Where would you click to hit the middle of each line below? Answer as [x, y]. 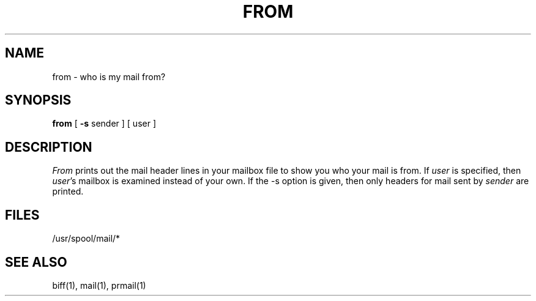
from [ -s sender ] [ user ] [104, 124]
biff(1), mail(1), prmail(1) [99, 285]
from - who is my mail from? [109, 76]
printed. [68, 191]
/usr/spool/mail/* [86, 239]
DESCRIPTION [49, 147]
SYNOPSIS [38, 100]
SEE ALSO [36, 262]
